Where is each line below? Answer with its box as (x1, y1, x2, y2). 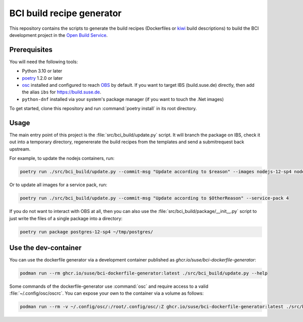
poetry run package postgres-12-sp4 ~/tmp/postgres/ (20, 229, 154, 235)
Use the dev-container (9, 243, 82, 252)
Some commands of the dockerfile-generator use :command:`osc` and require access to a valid (9, 283, 209, 290)
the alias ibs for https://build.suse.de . (22, 89, 102, 95)
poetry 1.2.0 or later (22, 75, 63, 81)
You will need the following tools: (9, 59, 78, 65)
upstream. (9, 146, 31, 152)
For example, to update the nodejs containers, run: (9, 155, 115, 162)
